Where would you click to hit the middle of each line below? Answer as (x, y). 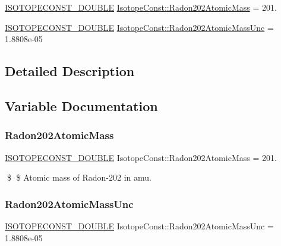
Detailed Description (70, 71)
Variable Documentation (81, 105)
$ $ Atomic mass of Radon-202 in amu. (79, 177)
